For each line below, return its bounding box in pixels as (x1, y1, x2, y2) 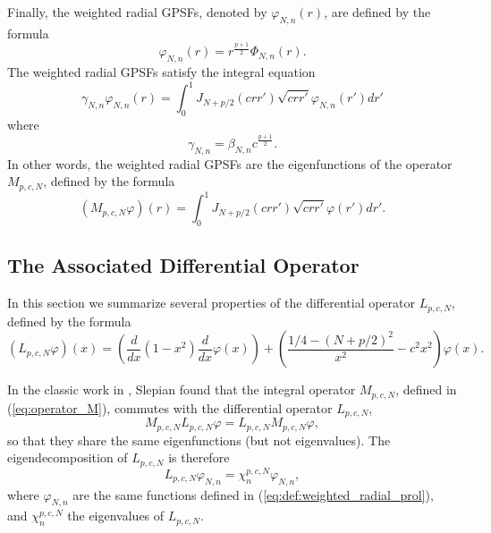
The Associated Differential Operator (7, 251, 360, 279)
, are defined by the (324, 3, 431, 21)
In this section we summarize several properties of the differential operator (7, 293, 416, 312)
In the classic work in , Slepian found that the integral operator (7, 380, 356, 399)
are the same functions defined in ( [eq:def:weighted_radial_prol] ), (72, 485, 434, 503)
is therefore (168, 448, 230, 467)
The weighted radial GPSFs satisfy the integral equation (7, 63, 316, 81)
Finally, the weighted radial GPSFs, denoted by (7, 3, 267, 21)
